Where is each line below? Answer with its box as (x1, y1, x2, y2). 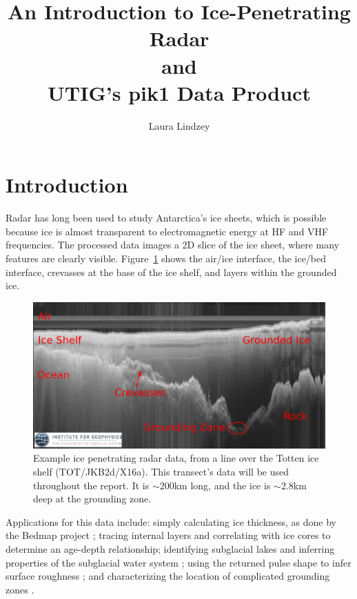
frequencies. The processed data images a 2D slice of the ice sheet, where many (6, 237, 340, 252)
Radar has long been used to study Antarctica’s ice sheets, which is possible (6, 210, 327, 225)
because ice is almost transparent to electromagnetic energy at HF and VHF (6, 224, 329, 238)
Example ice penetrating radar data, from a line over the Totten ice (33, 451, 319, 465)
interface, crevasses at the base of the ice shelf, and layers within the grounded (6, 264, 337, 279)
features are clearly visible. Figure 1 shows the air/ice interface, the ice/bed (6, 251, 327, 265)
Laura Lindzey (148, 118, 210, 132)
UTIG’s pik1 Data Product (48, 78, 311, 106)
